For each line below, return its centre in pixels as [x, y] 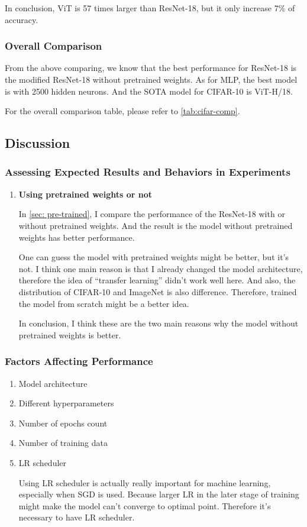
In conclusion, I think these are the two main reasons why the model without [159, 323]
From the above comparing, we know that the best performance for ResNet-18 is [151, 68]
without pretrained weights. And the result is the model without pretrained [156, 225]
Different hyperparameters [66, 403]
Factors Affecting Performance [79, 361]
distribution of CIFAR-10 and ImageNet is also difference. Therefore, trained [158, 291]
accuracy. [22, 19]
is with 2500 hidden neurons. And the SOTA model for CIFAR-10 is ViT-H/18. [149, 91]
